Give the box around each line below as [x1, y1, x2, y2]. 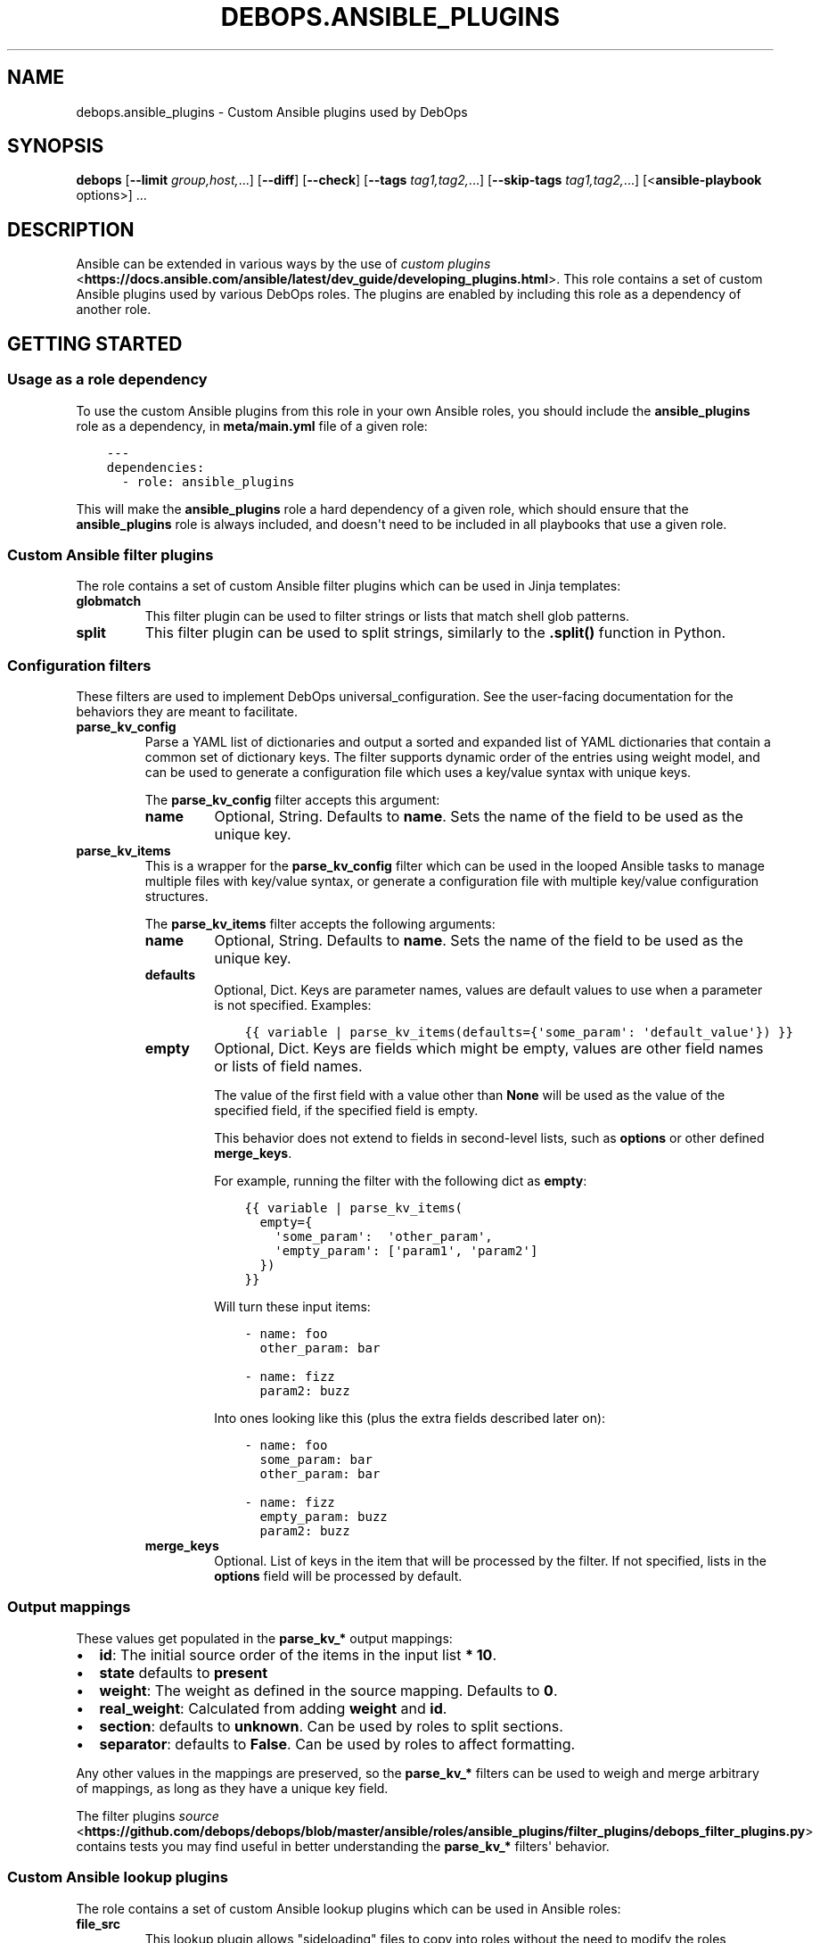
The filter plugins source [76, 1807, 219, 1823]
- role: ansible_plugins [121, 474, 295, 489]
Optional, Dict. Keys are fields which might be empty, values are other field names [214, 1039, 764, 1057]
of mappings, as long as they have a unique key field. [76, 1780, 389, 1796]
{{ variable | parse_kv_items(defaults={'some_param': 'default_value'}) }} [244, 1025, 793, 1039]
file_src [76, 1915, 121, 1931]
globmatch [76, 593, 142, 609]
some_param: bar [259, 1452, 373, 1467]
